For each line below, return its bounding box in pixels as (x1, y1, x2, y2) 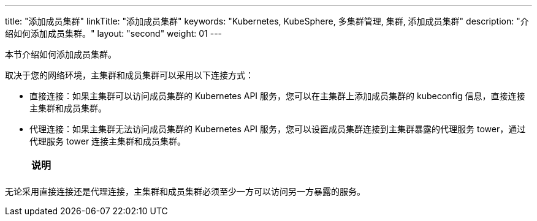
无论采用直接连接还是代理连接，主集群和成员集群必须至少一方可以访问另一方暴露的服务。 (5, 186, 365, 197)
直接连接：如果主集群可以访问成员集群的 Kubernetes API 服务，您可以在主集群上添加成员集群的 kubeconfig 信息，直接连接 (29, 91, 525, 101)
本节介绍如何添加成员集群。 (5, 49, 116, 59)
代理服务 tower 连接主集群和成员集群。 (29, 136, 186, 146)
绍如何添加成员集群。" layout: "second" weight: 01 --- (5, 28, 223, 39)
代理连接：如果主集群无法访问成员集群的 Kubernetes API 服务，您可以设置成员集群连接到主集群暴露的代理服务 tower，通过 (29, 124, 526, 134)
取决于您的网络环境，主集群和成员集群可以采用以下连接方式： (5, 70, 254, 80)
